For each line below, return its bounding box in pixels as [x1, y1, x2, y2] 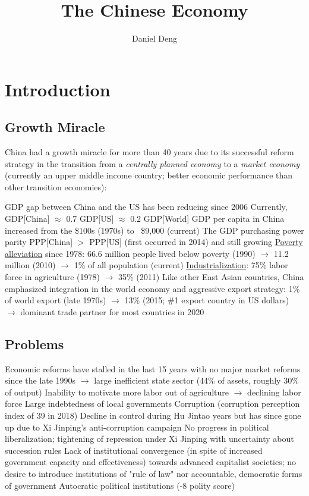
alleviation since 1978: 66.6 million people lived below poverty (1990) [5, 247, 256, 259]
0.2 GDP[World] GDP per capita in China [130, 212, 285, 225]
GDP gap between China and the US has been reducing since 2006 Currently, [5, 200, 288, 213]
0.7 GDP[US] [66, 212, 114, 225]
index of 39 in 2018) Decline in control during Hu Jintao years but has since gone [5, 409, 301, 421]
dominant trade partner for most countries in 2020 [20, 305, 204, 318]
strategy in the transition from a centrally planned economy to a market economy [5, 157, 300, 169]
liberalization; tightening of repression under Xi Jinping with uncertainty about [5, 432, 294, 445]
